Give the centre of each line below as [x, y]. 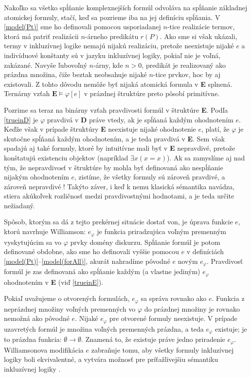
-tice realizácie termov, [201, 27]
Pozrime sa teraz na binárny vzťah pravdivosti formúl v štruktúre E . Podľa [116, 109]
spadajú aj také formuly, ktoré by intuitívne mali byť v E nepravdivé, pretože [120, 148]
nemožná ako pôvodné [37, 318]
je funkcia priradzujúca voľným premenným [162, 231]
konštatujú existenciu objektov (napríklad [66, 157]
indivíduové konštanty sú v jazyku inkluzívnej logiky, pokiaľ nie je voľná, [112, 55]
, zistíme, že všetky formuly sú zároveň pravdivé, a [150, 177]
